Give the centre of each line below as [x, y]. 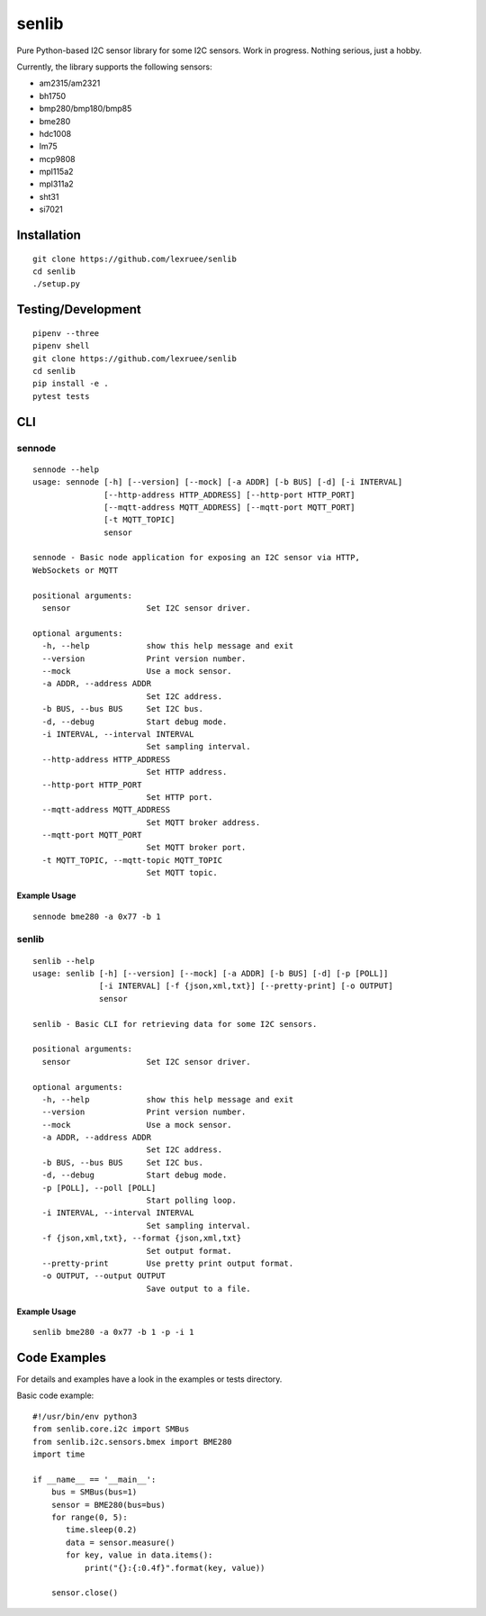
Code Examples [62, 1357]
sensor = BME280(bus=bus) [108, 1505]
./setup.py [57, 284]
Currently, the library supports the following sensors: [114, 67]
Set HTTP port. [180, 797]
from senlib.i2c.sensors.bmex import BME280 [133, 1442]
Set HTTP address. [187, 772]
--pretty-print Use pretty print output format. [168, 1263]
